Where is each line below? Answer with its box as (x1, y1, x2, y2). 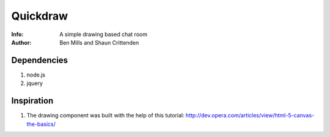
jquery (26, 80, 43, 87)
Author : (11, 39, 32, 46)
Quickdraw (11, 9, 68, 23)
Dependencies (11, 55, 68, 65)
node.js (26, 71, 46, 78)
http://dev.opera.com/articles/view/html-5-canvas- (185, 112, 315, 119)
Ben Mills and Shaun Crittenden (59, 39, 139, 46)
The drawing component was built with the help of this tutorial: (26, 112, 185, 119)
